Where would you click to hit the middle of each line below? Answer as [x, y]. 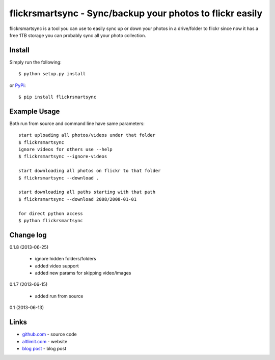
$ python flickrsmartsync [51, 220]
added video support [57, 266]
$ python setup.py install [52, 74]
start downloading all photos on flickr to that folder [90, 171]
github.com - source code [50, 334]
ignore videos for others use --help [66, 149]
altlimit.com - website [45, 341]
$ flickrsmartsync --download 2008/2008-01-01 [78, 199]
